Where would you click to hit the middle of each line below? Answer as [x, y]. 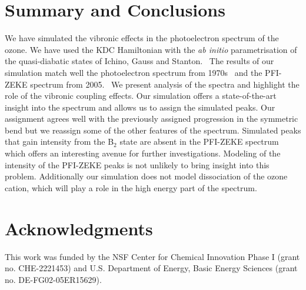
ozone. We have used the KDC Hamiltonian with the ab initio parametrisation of [151, 49]
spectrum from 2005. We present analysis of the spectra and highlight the [165, 84]
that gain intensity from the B [59, 141]
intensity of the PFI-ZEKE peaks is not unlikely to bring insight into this [137, 164]
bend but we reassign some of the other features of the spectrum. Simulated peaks [153, 130]
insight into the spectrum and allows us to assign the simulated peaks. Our [140, 107]
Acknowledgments [79, 228]
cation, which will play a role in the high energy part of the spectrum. [131, 187]
